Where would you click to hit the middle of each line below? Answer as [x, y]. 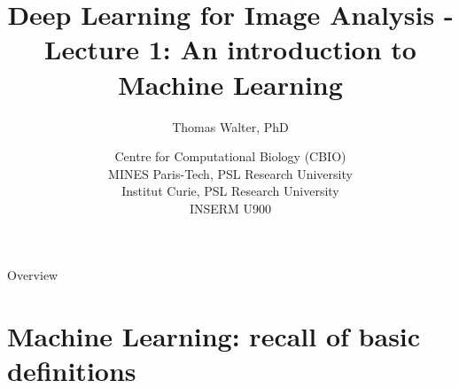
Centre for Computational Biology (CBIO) [230, 156]
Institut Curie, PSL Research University [230, 191]
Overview [33, 275]
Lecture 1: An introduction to [230, 49]
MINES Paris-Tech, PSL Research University [230, 173]
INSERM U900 [230, 208]
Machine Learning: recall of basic [214, 336]
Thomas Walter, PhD [230, 126]
